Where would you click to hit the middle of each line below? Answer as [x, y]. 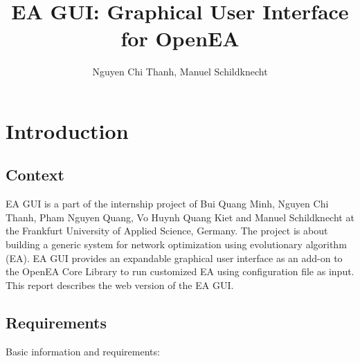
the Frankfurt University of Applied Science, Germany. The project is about [167, 231]
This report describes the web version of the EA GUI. [120, 285]
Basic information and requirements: [83, 351]
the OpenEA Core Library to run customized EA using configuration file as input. [180, 271]
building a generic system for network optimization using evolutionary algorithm [176, 244]
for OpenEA [180, 38]
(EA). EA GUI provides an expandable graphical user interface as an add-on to [174, 258]
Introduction [67, 130]
